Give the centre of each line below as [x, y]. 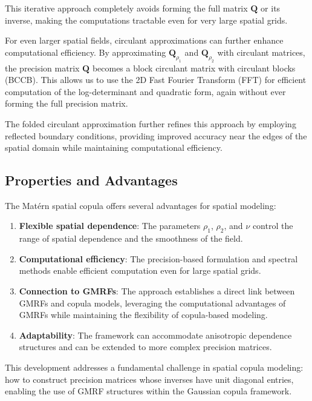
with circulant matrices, [261, 52]
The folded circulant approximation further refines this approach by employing [151, 123]
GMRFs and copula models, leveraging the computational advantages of [152, 303]
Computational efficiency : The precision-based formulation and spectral [158, 258]
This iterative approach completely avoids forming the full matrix [126, 8]
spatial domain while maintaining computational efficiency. [114, 147]
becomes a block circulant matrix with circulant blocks [194, 68]
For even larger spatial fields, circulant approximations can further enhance [144, 40]
